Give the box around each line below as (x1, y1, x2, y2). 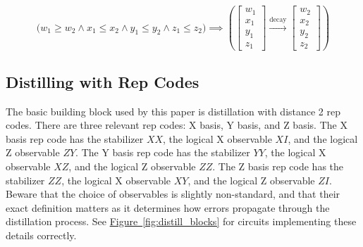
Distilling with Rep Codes (6, 70, 199, 92)
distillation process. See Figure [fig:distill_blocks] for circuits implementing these (6, 214, 357, 229)
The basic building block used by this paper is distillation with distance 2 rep (6, 103, 341, 118)
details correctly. (6, 227, 77, 242)
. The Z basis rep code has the (212, 158, 344, 173)
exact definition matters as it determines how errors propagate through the (6, 200, 330, 215)
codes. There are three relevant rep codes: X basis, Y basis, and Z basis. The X (6, 118, 347, 132)
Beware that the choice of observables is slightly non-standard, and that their (6, 186, 340, 201)
